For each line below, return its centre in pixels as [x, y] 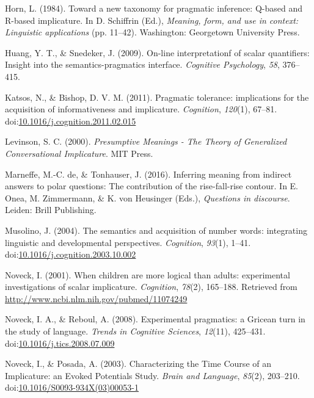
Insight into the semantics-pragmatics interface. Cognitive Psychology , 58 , [142, 64]
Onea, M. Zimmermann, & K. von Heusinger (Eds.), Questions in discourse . [148, 197]
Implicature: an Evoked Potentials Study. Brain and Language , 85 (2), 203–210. [152, 375]
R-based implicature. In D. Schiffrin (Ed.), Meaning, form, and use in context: [152, 20]
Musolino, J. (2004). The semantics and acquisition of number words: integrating [156, 230]
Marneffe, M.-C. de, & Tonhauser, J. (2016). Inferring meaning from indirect [148, 174]
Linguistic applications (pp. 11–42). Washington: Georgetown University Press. [152, 32]
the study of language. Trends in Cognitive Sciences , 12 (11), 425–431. [135, 331]
